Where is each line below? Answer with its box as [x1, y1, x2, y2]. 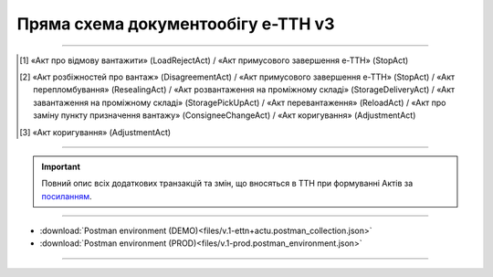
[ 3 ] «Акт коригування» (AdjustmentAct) [19, 126, 172, 137]
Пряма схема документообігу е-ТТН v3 [16, 14, 335, 34]
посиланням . [41, 190, 92, 201]
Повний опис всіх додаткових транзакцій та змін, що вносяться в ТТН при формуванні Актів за [41, 178, 414, 189]
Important [41, 161, 81, 172]
